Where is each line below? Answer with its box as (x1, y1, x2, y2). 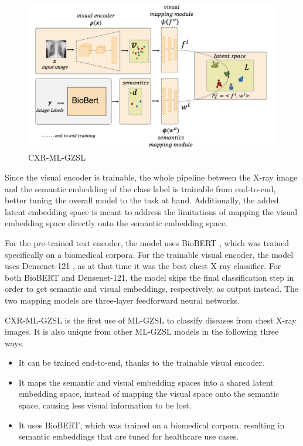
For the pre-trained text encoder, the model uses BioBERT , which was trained (5, 236, 290, 248)
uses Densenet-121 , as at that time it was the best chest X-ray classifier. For (5, 260, 281, 272)
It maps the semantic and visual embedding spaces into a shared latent (18, 376, 274, 388)
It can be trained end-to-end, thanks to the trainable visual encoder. (18, 356, 264, 369)
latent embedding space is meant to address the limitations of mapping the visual (5, 205, 298, 217)
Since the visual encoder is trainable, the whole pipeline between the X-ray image (5, 171, 298, 183)
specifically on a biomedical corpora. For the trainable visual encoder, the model (5, 248, 294, 260)
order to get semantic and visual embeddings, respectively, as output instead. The (5, 282, 299, 295)
